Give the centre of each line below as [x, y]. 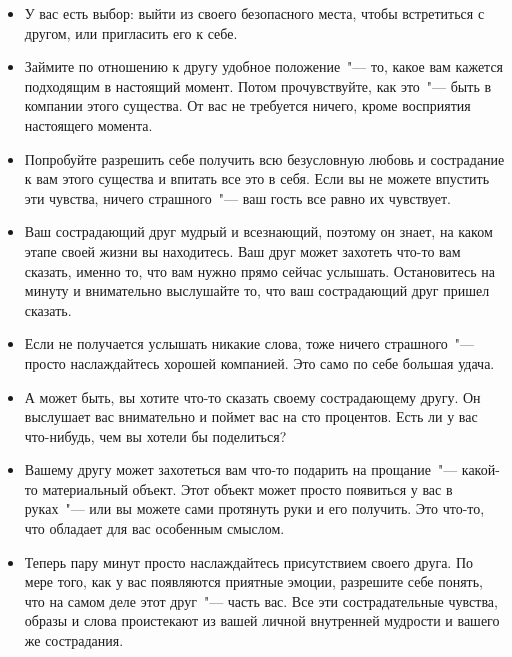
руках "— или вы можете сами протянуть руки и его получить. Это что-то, [254, 508]
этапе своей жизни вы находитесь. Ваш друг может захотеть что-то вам [242, 250]
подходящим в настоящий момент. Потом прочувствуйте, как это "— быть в [258, 85]
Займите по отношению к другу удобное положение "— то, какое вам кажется [264, 66]
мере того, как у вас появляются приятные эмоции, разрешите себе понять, [254, 581]
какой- [480, 469]
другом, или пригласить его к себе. [131, 32]
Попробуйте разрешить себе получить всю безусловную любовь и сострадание [264, 158]
